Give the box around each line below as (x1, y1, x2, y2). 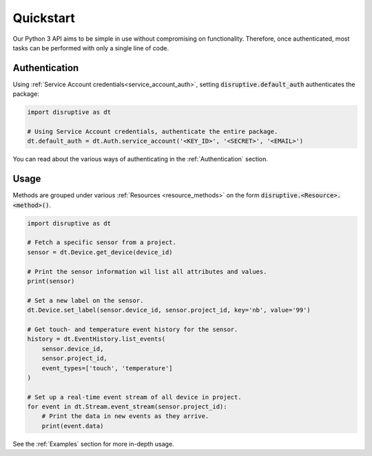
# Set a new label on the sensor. (27, 297, 144, 304)
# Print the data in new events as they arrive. (41, 413, 209, 420)
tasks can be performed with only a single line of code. (12, 43, 169, 52)
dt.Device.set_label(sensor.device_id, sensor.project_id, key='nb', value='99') (27, 306, 311, 314)
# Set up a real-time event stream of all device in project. (27, 393, 242, 401)
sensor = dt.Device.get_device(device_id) (27, 248, 173, 256)
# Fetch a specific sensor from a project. (27, 239, 177, 246)
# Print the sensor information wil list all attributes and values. (27, 268, 267, 275)
